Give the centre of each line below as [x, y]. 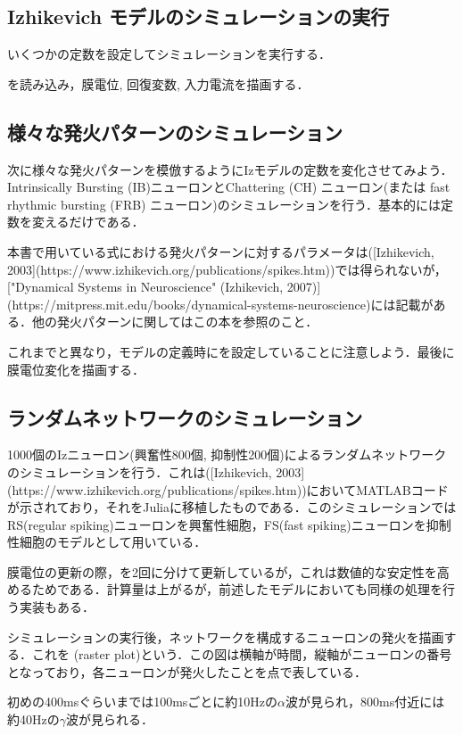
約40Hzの [33, 719]
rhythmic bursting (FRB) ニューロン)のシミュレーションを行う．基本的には [224, 204]
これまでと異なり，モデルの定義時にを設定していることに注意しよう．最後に [231, 351]
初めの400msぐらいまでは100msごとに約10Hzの [143, 702]
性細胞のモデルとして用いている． [107, 542]
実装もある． [57, 607]
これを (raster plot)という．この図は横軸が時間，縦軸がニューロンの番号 [242, 654]
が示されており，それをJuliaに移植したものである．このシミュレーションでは [232, 507]
